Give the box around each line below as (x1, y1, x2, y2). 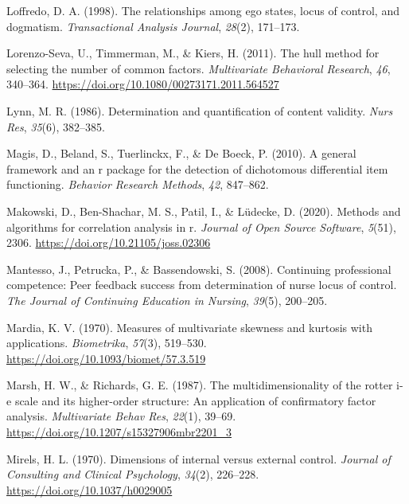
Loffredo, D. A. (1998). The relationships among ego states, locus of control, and (6, 2, 399, 18)
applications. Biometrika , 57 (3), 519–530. (6, 334, 207, 351)
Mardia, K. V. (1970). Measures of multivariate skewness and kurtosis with (6, 318, 372, 335)
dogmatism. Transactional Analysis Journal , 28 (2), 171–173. (6, 18, 300, 34)
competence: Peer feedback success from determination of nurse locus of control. (6, 276, 397, 293)
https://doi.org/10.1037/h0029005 (6, 481, 173, 498)
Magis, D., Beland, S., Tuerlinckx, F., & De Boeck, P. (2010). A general (6, 145, 356, 162)
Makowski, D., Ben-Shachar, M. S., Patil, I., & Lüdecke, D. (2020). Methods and (6, 202, 401, 219)
